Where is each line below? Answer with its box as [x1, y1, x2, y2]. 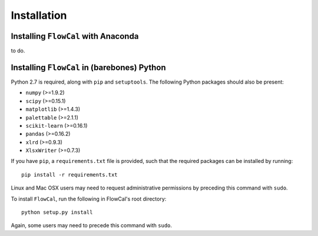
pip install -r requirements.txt [21, 171, 118, 178]
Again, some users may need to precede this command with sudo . [11, 222, 173, 229]
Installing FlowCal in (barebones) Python [11, 62, 166, 72]
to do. [11, 47, 25, 54]
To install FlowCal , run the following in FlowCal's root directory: [11, 195, 167, 202]
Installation [11, 9, 67, 22]
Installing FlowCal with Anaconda [11, 31, 139, 41]
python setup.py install [21, 209, 93, 216]
